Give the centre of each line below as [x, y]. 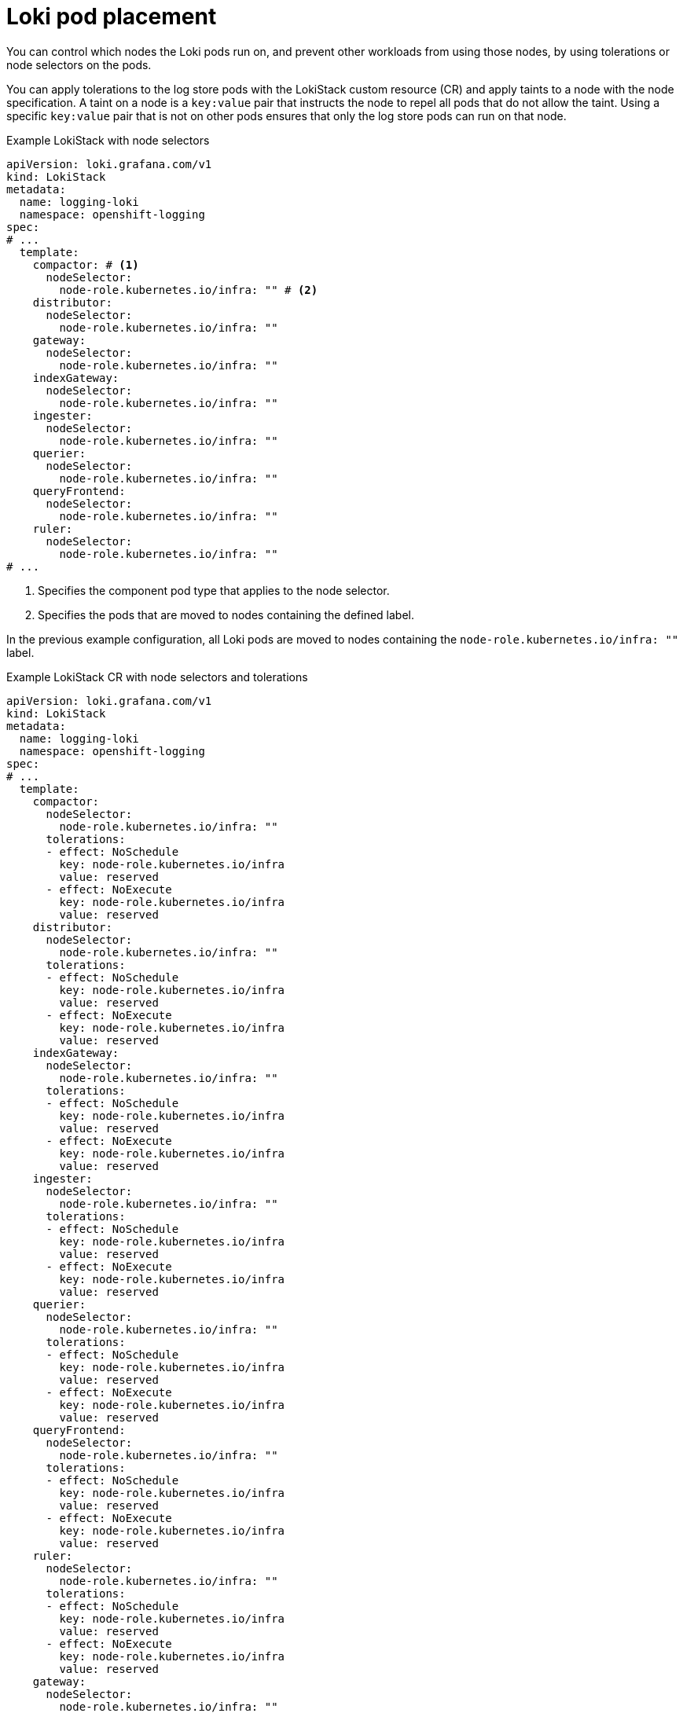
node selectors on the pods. [79, 64]
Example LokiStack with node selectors [108, 140]
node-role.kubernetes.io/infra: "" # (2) [189, 290]
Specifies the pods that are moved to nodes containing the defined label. [226, 614]
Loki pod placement [112, 17]
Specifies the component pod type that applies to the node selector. [214, 590]
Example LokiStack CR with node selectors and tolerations [157, 677]
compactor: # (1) [86, 264]
